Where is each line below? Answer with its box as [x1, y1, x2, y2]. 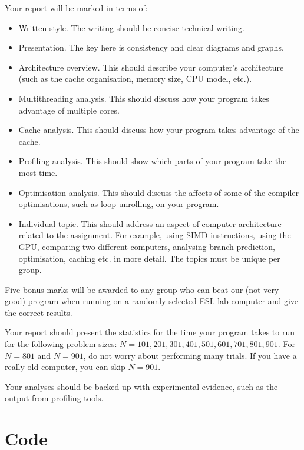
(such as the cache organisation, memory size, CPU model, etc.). [18, 72, 252, 85]
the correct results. [5, 306, 72, 318]
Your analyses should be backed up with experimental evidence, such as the [5, 380, 278, 392]
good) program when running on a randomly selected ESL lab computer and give [5, 295, 299, 307]
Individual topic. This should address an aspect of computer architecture [18, 217, 282, 229]
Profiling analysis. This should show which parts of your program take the [18, 155, 287, 167]
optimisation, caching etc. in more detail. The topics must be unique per [18, 252, 280, 264]
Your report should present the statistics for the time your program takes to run [5, 326, 295, 338]
